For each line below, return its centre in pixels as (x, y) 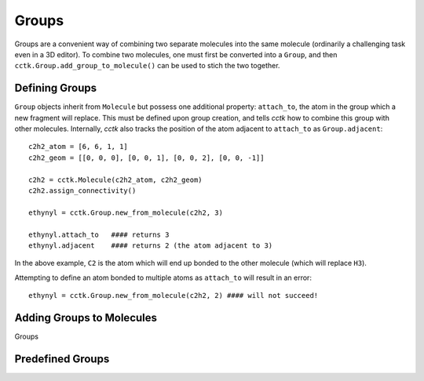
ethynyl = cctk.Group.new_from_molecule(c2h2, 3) (126, 212)
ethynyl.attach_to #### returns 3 (99, 234)
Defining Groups (56, 88)
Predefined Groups (62, 359)
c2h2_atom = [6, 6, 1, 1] (79, 147)
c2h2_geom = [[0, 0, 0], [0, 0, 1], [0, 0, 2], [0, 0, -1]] (146, 158)
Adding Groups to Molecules (86, 317)
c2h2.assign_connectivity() (82, 190)
